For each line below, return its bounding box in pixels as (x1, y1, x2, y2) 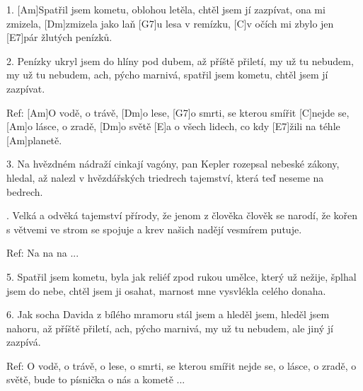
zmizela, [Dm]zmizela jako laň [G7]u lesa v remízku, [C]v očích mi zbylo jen (6, 16, 334, 30)
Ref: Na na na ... (6, 245, 79, 260)
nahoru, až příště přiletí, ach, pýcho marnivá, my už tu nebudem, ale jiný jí (6, 320, 333, 335)
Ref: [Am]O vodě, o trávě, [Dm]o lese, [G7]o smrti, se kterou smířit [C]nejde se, (6, 105, 350, 119)
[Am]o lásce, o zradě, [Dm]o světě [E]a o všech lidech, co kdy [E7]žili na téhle (6, 119, 340, 134)
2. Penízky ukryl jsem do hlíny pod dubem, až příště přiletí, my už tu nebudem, (6, 53, 354, 68)
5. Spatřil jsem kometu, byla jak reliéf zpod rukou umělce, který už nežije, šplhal (6, 269, 357, 284)
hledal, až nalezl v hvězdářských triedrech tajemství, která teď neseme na (6, 170, 324, 185)
